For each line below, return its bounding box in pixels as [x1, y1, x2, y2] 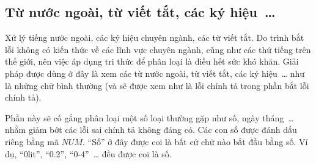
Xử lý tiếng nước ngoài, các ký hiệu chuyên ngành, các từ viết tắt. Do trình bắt [5, 31, 304, 44]
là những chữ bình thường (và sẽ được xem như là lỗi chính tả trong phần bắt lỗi [5, 79, 309, 91]
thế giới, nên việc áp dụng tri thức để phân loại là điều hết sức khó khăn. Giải [5, 55, 299, 68]
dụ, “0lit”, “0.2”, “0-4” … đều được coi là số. [5, 147, 172, 160]
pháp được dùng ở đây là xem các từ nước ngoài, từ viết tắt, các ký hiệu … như [5, 66, 305, 79]
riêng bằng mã [5, 135, 59, 148]
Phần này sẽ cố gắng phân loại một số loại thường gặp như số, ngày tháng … [5, 111, 294, 124]
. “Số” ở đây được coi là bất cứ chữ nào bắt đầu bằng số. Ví [83, 135, 308, 148]
